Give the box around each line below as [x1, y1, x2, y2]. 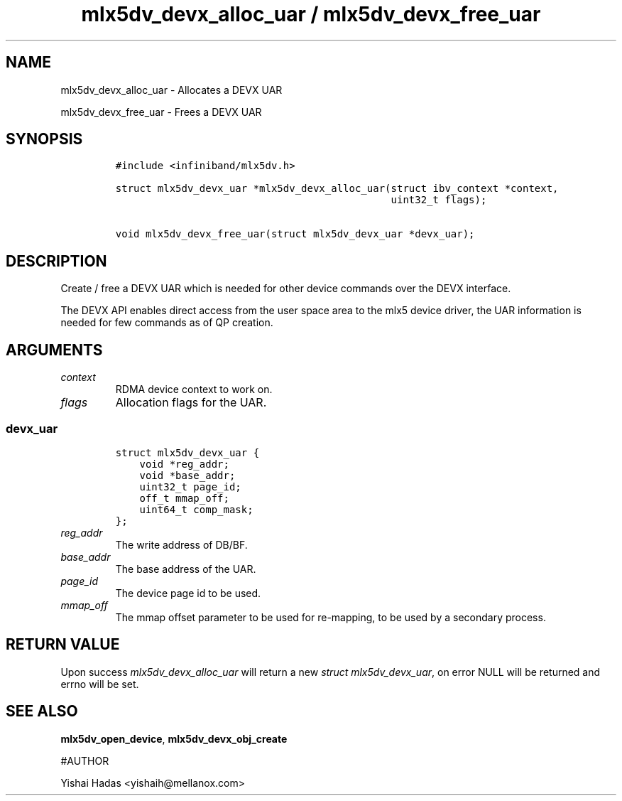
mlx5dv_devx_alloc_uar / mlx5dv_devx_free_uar [81, 2, 541, 26]
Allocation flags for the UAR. [115, 395, 267, 410]
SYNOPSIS [6, 130, 83, 149]
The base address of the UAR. [115, 562, 256, 575]
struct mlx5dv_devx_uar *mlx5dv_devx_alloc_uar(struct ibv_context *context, [115, 183, 559, 195]
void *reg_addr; [139, 458, 229, 470]
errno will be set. [60, 677, 139, 690]
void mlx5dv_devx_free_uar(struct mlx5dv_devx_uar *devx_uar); [115, 228, 475, 240]
